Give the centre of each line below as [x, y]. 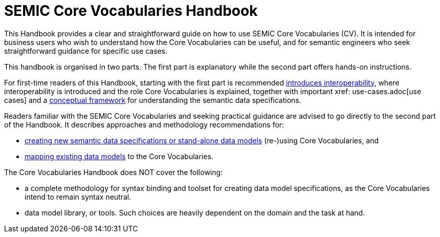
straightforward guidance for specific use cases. [86, 51]
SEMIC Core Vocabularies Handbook [131, 11]
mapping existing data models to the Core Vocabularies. [119, 156]
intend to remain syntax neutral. [78, 197]
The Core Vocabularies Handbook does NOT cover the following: [114, 172]
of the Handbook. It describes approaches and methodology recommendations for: [144, 124]
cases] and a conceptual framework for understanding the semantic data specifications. [153, 100]
